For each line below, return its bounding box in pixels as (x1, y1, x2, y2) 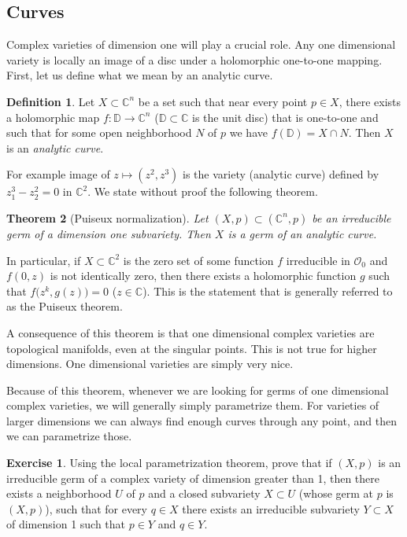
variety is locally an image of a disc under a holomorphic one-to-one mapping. (6, 51, 383, 68)
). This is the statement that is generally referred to (142, 282, 393, 299)
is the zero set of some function (123, 252, 274, 268)
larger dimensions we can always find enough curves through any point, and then (6, 412, 397, 428)
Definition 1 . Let (6, 93, 95, 109)
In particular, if (6, 252, 81, 268)
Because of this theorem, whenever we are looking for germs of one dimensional (6, 381, 389, 398)
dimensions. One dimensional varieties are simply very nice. (6, 355, 294, 372)
